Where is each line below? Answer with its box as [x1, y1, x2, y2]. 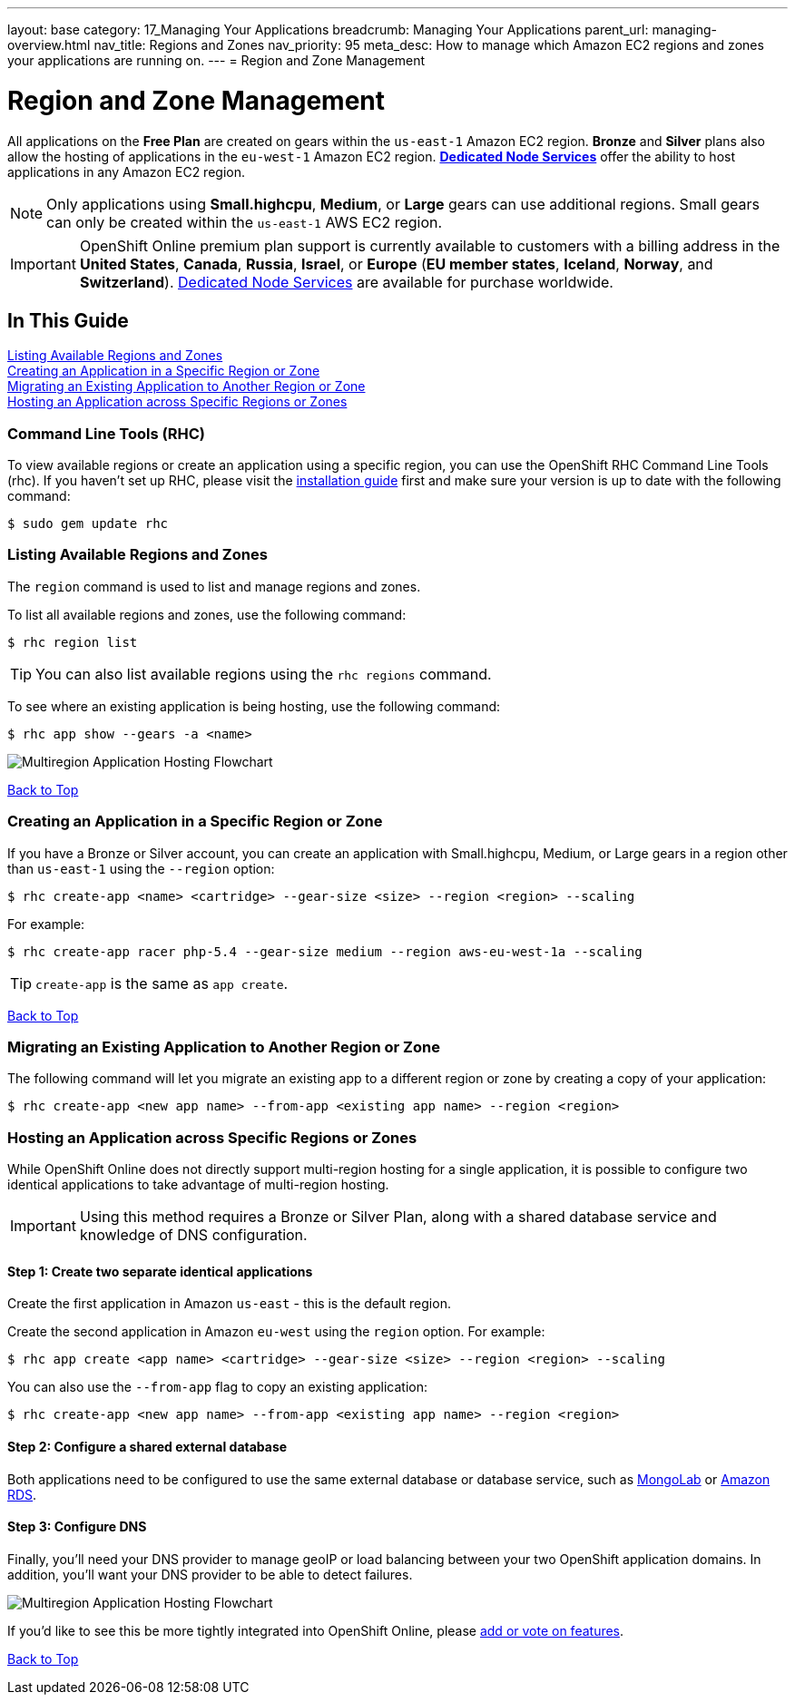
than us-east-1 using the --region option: [7, 860, 275, 876]
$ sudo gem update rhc [7, 516, 169, 532]
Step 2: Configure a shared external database [7, 1438, 288, 1454]
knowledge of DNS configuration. [79, 1226, 308, 1245]
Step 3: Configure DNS [7, 1519, 147, 1535]
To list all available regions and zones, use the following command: [7, 606, 407, 622]
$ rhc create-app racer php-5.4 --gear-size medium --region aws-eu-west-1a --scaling [7, 944, 643, 959]
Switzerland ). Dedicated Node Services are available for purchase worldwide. [79, 272, 613, 291]
